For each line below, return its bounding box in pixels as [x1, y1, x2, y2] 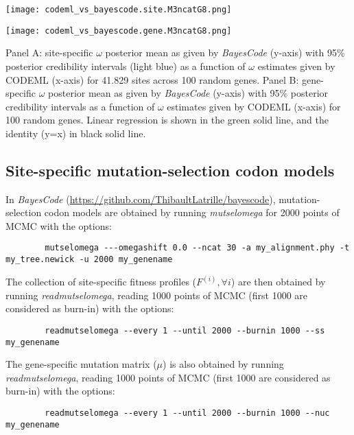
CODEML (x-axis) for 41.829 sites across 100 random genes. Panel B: [5, 72, 299, 86]
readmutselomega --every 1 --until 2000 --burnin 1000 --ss [45, 325, 325, 336]
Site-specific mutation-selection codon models [5, 159, 335, 180]
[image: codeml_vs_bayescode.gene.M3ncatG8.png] [5, 25, 232, 36]
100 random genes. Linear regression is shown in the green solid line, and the [5, 113, 329, 127]
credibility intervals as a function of [5, 99, 155, 113]
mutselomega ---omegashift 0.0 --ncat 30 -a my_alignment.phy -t [45, 243, 350, 253]
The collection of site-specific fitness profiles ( [5, 274, 197, 289]
